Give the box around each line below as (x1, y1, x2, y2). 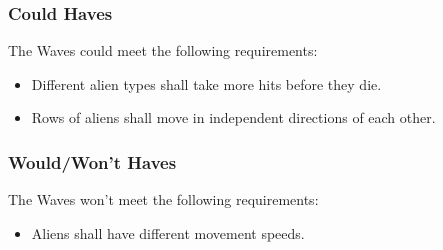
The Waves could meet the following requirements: (8, 40, 318, 61)
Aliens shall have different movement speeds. (31, 222, 305, 243)
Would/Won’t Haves (8, 149, 177, 174)
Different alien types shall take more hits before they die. (31, 73, 382, 94)
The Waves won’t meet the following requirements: (8, 189, 319, 210)
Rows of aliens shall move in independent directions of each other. (31, 107, 436, 128)
